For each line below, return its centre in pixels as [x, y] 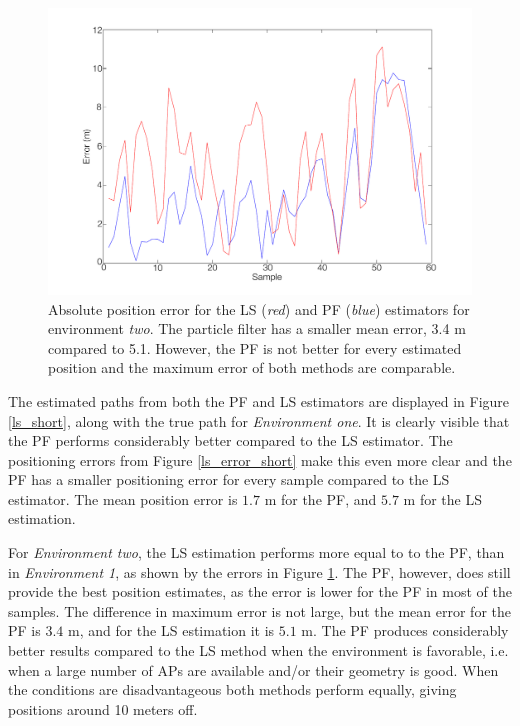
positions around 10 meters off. [103, 708]
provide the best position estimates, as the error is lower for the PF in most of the [260, 591]
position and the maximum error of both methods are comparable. [252, 367]
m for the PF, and [320, 498]
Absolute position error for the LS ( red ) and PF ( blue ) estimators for [259, 308]
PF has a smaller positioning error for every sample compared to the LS [229, 479]
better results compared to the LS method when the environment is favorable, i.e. [258, 650]
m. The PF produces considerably [405, 630]
